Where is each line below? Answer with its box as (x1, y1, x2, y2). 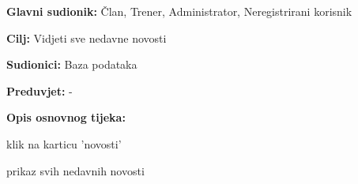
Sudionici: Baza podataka (6, 56, 138, 73)
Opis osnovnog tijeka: (6, 109, 126, 126)
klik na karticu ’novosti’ (6, 135, 122, 152)
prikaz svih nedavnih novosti (6, 162, 145, 178)
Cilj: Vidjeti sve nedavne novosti (6, 29, 167, 46)
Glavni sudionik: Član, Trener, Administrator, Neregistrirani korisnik (6, 3, 352, 19)
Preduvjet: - (6, 82, 73, 99)
